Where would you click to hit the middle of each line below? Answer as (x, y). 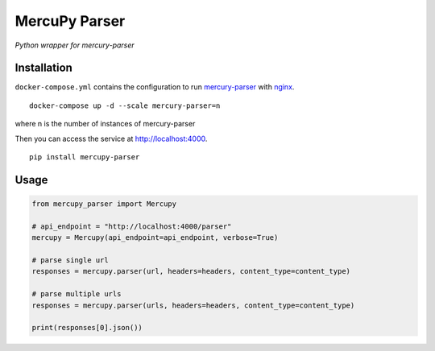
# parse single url (70, 260)
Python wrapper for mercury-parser (75, 45)
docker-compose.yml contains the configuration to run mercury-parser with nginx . (155, 87)
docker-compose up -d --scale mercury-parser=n (125, 105)
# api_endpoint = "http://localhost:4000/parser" (132, 226)
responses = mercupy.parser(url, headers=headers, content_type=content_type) (191, 271)
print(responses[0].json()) (87, 328)
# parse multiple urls (77, 294)
